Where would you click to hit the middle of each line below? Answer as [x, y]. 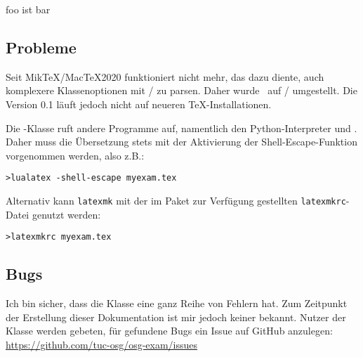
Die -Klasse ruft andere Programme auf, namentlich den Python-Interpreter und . [181, 128]
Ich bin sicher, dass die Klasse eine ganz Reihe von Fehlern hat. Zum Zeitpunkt [177, 303]
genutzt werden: [66, 214]
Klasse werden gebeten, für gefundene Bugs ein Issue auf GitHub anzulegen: [169, 331]
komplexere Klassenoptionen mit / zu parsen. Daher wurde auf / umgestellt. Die [181, 90]
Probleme [41, 47]
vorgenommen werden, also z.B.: [75, 155]
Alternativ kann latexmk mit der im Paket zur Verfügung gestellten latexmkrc [176, 201]
